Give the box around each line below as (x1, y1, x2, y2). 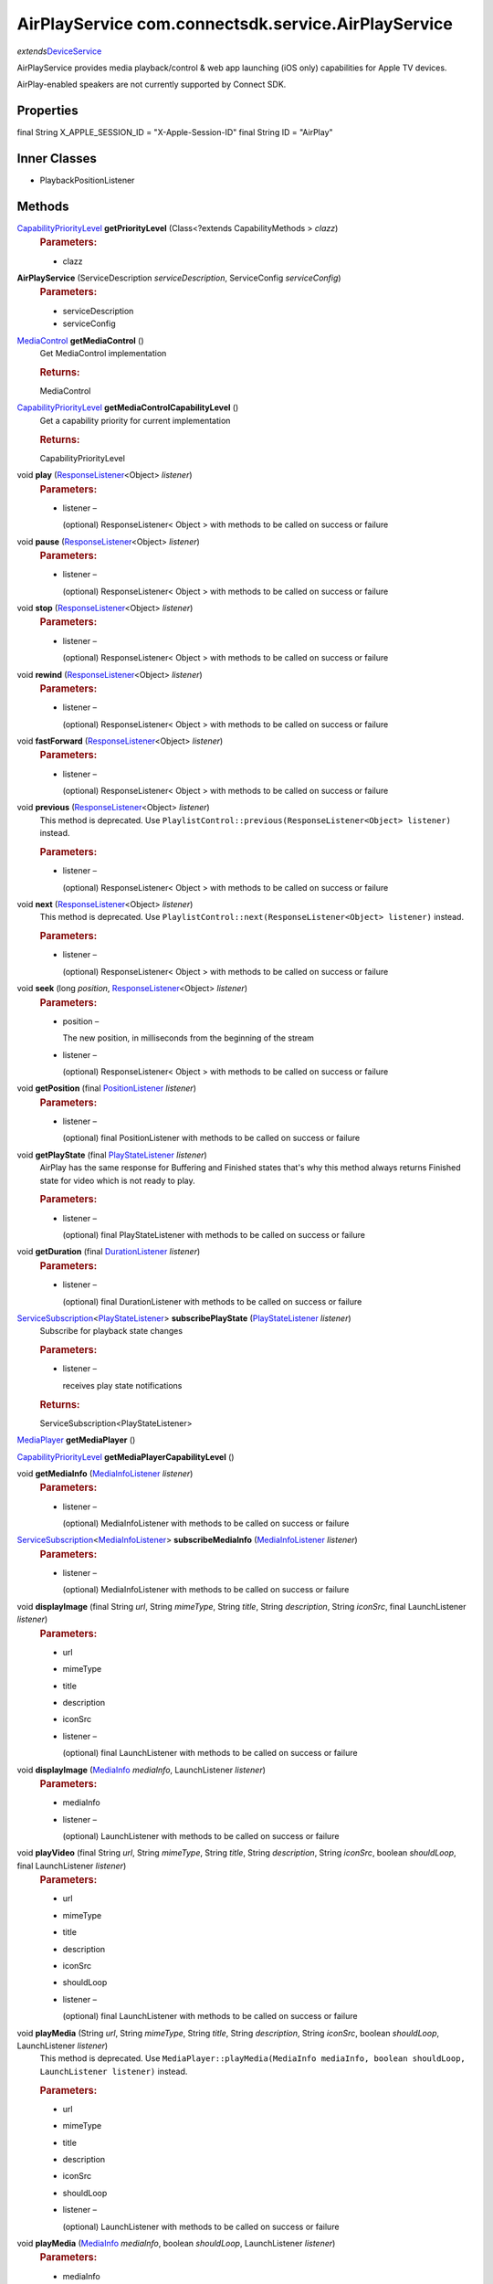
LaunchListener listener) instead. (39, 2066, 188, 2077)
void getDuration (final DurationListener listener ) (16, 1246, 201, 1257)
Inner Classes (16, 151, 98, 166)
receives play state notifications (62, 1380, 183, 1390)
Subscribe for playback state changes (39, 1326, 183, 1337)
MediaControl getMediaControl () (16, 334, 145, 346)
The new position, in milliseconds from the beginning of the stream (62, 1032, 315, 1043)
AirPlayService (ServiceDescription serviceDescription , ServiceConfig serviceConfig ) (16, 272, 341, 283)
